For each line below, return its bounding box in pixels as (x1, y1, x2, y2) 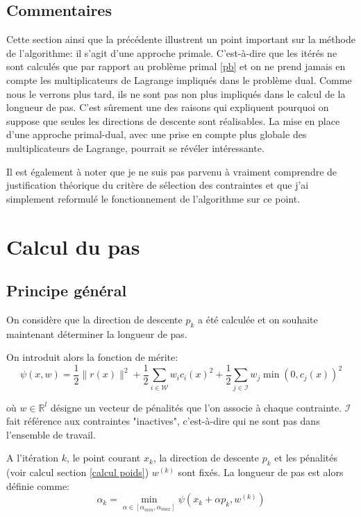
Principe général (6, 280, 127, 301)
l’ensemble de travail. (6, 427, 96, 441)
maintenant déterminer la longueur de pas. (6, 326, 187, 341)
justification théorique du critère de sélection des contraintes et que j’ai (6, 178, 309, 192)
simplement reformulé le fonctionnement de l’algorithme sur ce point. (6, 191, 301, 205)
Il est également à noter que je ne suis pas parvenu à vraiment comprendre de (6, 164, 337, 178)
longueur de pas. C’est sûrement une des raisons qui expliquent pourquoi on (6, 100, 329, 115)
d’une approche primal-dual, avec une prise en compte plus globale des (6, 127, 307, 142)
